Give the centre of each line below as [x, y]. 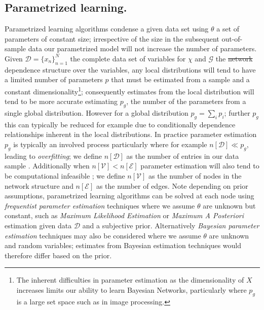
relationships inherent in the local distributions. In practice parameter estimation [131, 134]
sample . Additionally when [47, 166]
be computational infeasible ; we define [65, 175]
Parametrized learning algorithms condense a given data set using [107, 29]
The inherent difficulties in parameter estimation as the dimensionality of [130, 280]
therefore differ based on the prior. [58, 255]
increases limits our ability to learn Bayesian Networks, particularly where [131, 289]
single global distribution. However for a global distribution [97, 113]
